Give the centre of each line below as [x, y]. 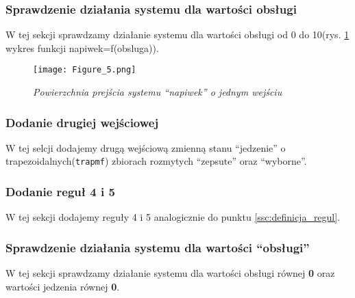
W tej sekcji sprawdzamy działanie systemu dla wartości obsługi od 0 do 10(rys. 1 [177, 35]
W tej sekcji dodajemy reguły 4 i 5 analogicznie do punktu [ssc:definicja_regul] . [173, 217]
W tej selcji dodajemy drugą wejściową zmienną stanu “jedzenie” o [146, 147]
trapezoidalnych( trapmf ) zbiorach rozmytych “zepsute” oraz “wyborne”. [156, 161]
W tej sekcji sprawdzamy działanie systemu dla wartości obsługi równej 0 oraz [170, 273]
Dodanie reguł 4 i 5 [60, 192]
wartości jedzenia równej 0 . [63, 286]
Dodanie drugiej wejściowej [82, 122]
